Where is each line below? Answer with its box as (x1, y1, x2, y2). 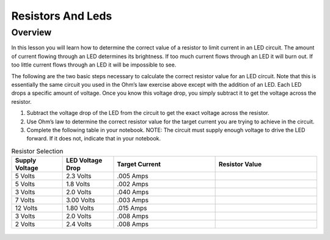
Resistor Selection (11, 147, 64, 155)
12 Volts (15, 204, 38, 213)
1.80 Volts (66, 204, 94, 213)
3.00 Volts (66, 196, 96, 205)
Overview (11, 27, 52, 38)
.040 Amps (117, 188, 149, 197)
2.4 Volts (66, 220, 92, 228)
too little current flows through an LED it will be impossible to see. (11, 61, 177, 68)
